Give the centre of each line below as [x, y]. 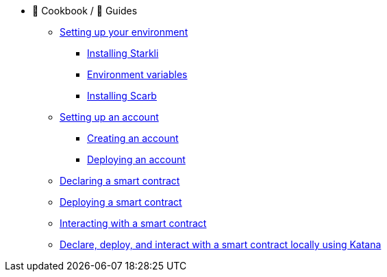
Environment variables [137, 74]
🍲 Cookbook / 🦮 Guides [85, 11]
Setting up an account [109, 117]
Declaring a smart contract [120, 181]
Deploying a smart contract [121, 202]
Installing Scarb [122, 96]
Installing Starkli [123, 53]
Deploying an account [136, 159]
